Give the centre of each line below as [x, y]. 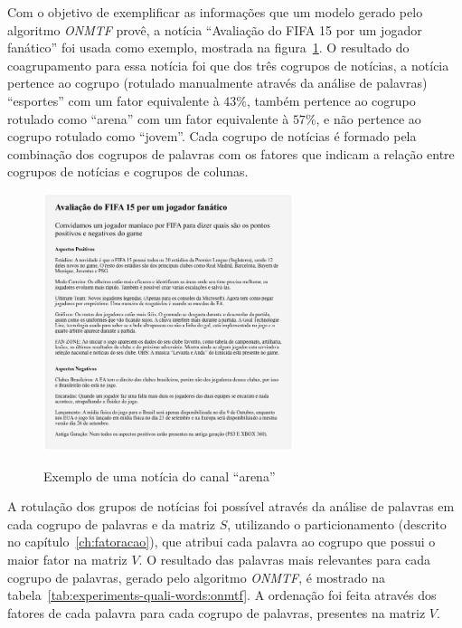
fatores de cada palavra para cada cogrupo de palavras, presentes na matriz [217, 612]
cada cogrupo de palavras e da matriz [112, 523]
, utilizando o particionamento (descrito [337, 523]
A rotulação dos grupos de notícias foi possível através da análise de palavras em [231, 506]
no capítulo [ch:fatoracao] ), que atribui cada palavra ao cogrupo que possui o [222, 542]
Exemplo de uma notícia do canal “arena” [160, 476]
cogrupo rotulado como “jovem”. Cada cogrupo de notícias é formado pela [212, 136]
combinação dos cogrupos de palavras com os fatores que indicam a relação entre [231, 153]
